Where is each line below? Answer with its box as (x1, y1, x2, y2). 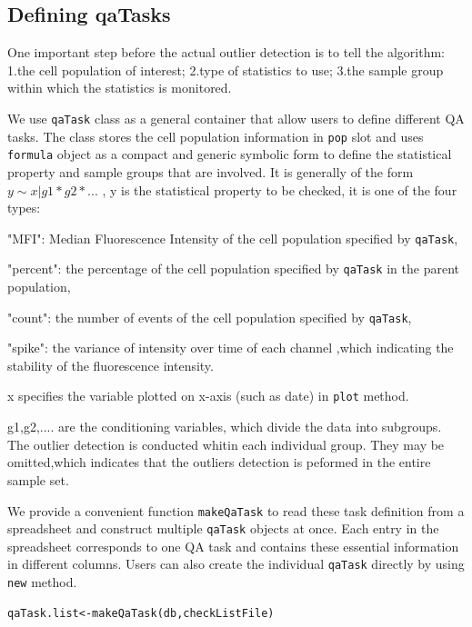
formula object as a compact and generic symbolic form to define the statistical (7, 144, 452, 164)
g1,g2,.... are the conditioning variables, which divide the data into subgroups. (7, 417, 442, 436)
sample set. (7, 470, 69, 489)
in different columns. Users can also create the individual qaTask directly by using (7, 554, 465, 573)
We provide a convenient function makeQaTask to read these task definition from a (7, 501, 465, 520)
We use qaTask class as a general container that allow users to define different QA (7, 108, 465, 127)
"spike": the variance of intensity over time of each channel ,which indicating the (7, 338, 454, 357)
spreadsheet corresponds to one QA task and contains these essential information (7, 536, 459, 555)
